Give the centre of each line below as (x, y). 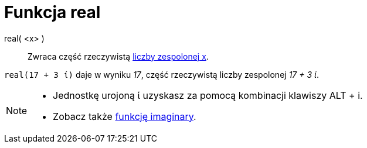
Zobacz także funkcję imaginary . (125, 116)
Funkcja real (52, 12)
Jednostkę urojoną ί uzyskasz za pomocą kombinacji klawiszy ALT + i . (208, 95)
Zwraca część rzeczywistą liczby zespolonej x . (118, 56)
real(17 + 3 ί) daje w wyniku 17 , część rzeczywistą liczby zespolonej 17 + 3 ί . (162, 74)
